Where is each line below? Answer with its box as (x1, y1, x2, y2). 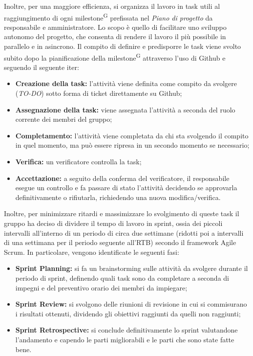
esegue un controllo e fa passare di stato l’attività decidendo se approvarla (15, 182, 237, 193)
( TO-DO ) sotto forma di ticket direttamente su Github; (15, 88, 182, 98)
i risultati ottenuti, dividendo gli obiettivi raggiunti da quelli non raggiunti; (15, 308, 241, 318)
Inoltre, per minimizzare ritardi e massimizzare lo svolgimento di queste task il (4, 208, 239, 219)
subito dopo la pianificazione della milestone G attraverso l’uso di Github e (4, 51, 226, 63)
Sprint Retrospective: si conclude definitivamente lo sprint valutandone (15, 325, 238, 335)
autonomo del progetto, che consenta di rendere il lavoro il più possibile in (4, 31, 226, 42)
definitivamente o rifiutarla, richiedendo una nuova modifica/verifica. (15, 192, 221, 202)
